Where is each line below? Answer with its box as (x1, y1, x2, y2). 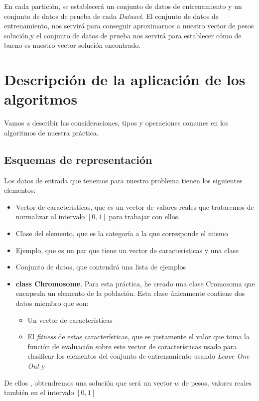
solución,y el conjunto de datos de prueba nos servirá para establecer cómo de (4, 30, 242, 40)
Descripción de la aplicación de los (4, 69, 246, 90)
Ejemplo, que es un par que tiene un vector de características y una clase (15, 245, 239, 255)
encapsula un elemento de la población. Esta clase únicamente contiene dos (15, 288, 245, 298)
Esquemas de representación (4, 151, 152, 167)
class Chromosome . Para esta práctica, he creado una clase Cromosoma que (15, 278, 255, 288)
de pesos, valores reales (181, 377, 252, 388)
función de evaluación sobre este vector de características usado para (27, 341, 237, 351)
